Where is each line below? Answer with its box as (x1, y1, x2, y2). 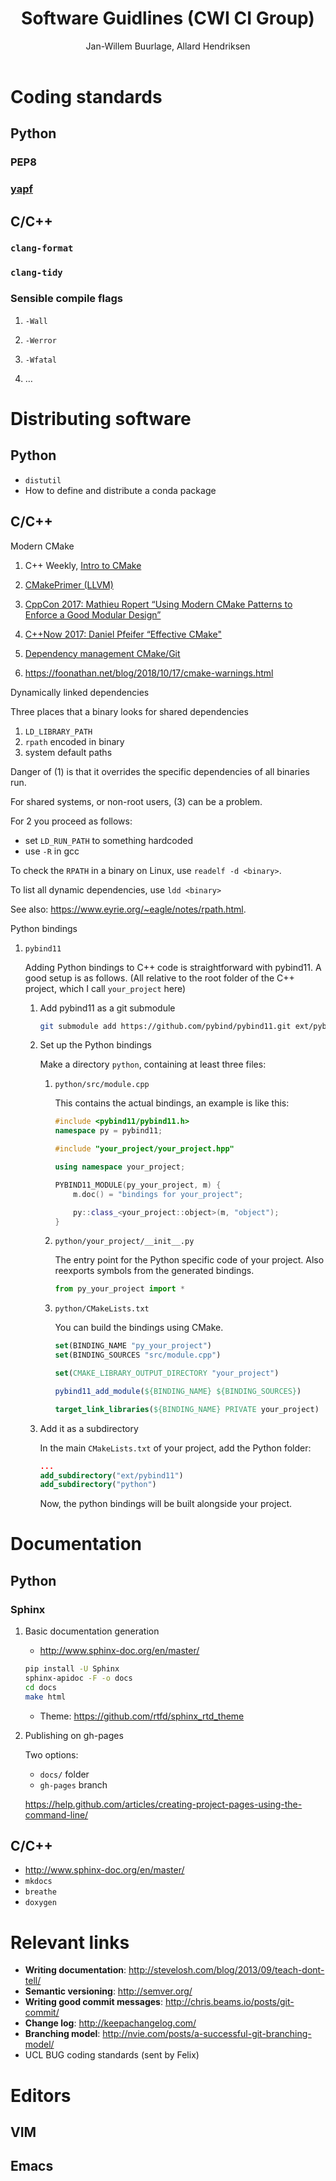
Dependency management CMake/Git (24, 647, 181, 659)
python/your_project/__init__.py (54, 1237, 195, 1247)
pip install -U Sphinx (24, 1664, 120, 1674)
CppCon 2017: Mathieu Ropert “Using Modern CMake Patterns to (24, 598, 293, 610)
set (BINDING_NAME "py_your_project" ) (54, 1341, 212, 1351)
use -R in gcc (24, 845, 80, 857)
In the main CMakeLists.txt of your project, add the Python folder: (39, 1442, 312, 1454)
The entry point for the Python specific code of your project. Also (54, 1254, 325, 1266)
